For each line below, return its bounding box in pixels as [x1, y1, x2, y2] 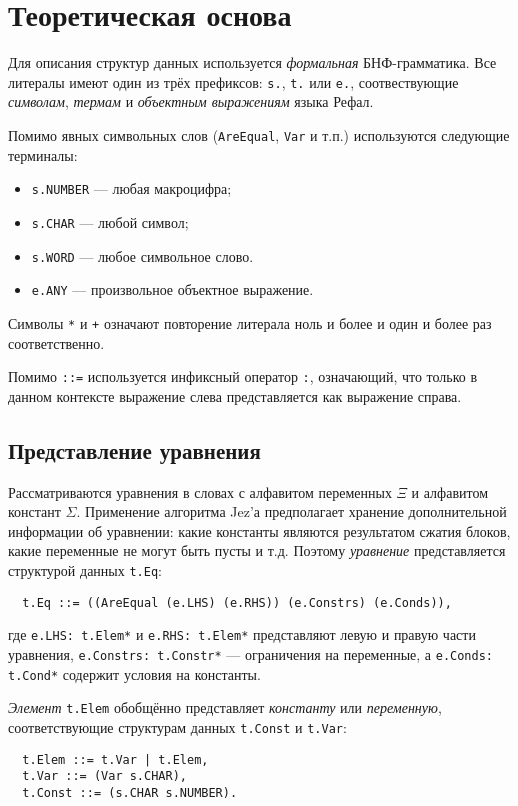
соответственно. [8, 332, 105, 353]
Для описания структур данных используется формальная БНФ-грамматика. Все [8, 52, 497, 73]
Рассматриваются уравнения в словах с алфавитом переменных [8, 481, 392, 502]
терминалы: [8, 144, 78, 165]
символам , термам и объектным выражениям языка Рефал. [8, 91, 374, 112]
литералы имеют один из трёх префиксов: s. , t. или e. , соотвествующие [8, 71, 459, 92]
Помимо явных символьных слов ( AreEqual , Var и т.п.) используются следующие [8, 124, 510, 145]
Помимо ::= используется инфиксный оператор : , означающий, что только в [8, 366, 478, 387]
